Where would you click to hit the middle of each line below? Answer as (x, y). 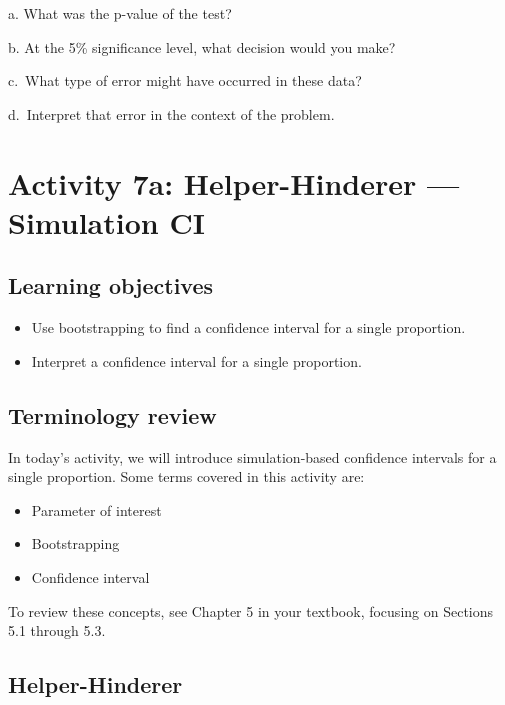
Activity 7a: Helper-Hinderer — (234, 182)
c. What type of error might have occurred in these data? (185, 80)
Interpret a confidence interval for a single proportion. (196, 360)
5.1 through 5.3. (57, 630)
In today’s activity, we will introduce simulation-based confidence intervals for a (252, 456)
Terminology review (112, 414)
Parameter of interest (96, 509)
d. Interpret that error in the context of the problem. (171, 113)
